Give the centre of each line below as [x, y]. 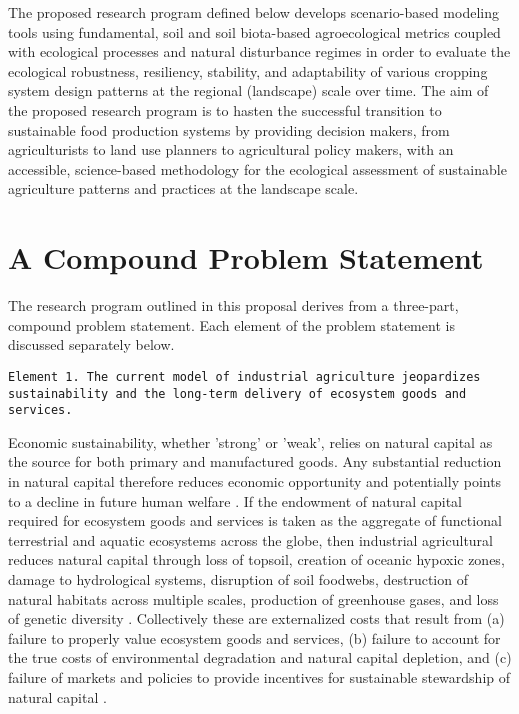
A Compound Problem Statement [246, 257]
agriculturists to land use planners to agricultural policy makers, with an [231, 149]
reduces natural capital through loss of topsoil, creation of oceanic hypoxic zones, [256, 559]
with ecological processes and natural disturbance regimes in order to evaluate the [259, 51]
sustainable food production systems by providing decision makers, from [229, 129]
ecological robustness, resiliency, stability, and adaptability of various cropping [248, 70]
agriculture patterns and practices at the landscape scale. [183, 188]
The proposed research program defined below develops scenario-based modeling [253, 12]
